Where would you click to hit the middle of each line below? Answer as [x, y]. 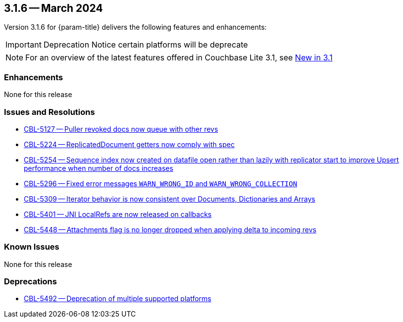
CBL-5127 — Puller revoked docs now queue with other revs [121, 129]
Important [24, 45]
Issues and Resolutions [50, 112]
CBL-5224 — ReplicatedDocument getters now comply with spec [129, 144]
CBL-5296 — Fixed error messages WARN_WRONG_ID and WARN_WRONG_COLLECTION [161, 183]
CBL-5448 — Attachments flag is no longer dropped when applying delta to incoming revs [170, 229]
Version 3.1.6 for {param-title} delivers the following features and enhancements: [135, 27]
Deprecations [30, 282]
